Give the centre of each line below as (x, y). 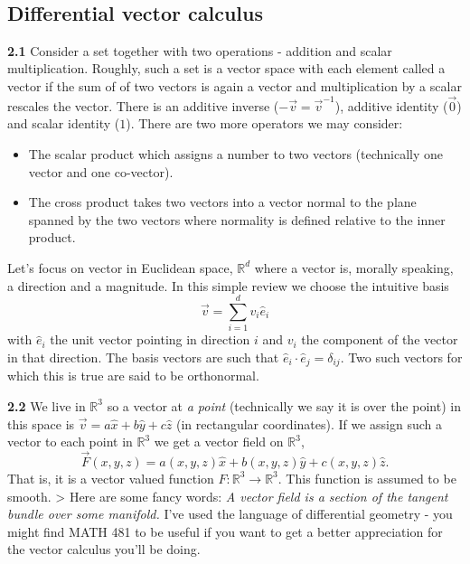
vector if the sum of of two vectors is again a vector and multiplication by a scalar (235, 85)
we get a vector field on (219, 442)
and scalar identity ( (64, 123)
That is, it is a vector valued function (111, 478)
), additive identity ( (391, 105)
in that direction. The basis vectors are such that (143, 357)
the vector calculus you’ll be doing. (104, 549)
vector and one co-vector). (101, 171)
